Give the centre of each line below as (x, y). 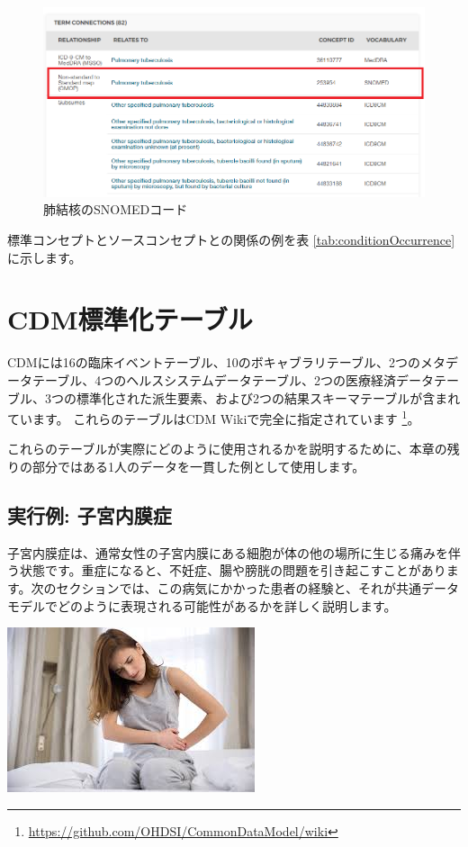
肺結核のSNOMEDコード (116, 209)
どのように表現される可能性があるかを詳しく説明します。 (227, 605)
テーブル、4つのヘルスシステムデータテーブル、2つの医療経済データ (233, 379)
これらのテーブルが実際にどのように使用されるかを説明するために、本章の (227, 449)
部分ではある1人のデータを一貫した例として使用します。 (198, 466)
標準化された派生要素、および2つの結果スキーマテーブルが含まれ (268, 397)
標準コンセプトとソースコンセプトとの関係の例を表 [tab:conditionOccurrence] (231, 240)
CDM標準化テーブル (130, 319)
